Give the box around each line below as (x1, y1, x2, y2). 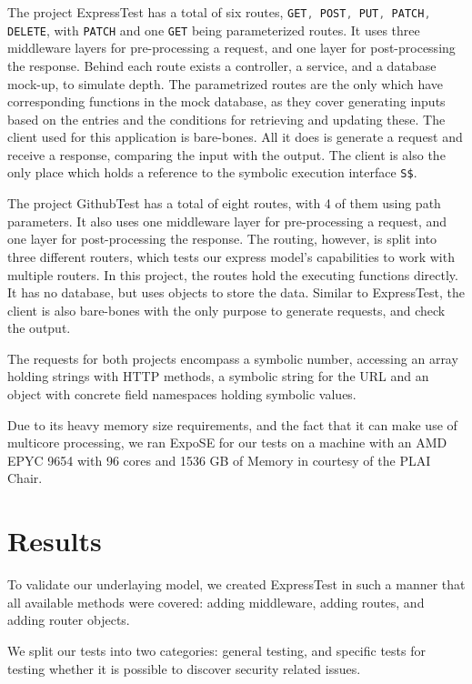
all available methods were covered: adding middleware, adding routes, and (7, 592, 425, 611)
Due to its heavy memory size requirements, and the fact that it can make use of (7, 415, 457, 434)
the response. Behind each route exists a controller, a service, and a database (7, 55, 437, 75)
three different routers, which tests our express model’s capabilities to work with (7, 246, 455, 266)
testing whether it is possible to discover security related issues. (7, 659, 361, 678)
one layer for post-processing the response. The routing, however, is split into (7, 229, 437, 248)
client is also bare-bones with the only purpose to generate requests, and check (7, 300, 446, 319)
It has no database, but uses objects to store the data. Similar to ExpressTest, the (7, 283, 466, 302)
